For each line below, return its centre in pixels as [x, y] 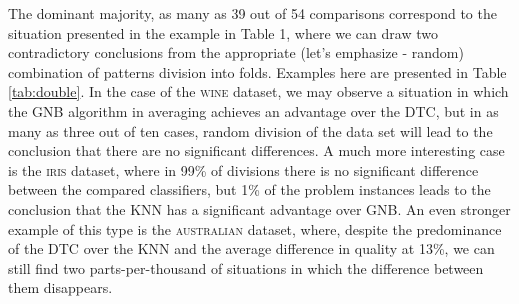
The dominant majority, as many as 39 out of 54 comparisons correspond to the [252, 13]
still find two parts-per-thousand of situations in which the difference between [246, 267]
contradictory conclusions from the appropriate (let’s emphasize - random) [236, 52]
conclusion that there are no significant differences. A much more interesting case [256, 150]
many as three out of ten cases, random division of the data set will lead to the [250, 130]
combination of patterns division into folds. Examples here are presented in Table [257, 71]
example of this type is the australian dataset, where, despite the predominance [255, 228]
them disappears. [60, 287]
